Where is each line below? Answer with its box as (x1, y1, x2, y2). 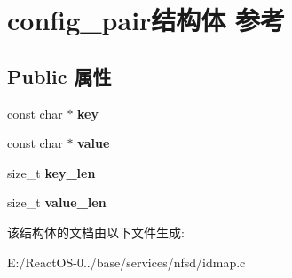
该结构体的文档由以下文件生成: (7, 222, 185, 241)
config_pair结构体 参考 (7, 2, 286, 38)
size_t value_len (7, 193, 107, 212)
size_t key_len (7, 163, 96, 181)
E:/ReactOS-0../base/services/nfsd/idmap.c (7, 252, 246, 271)
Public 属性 (7, 62, 112, 89)
